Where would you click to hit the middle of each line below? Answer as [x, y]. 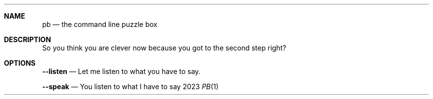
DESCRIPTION [28, 39]
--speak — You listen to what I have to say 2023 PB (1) [130, 87]
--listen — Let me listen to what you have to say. [121, 71]
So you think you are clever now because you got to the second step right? [164, 48]
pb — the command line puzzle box [100, 24]
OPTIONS [20, 63]
